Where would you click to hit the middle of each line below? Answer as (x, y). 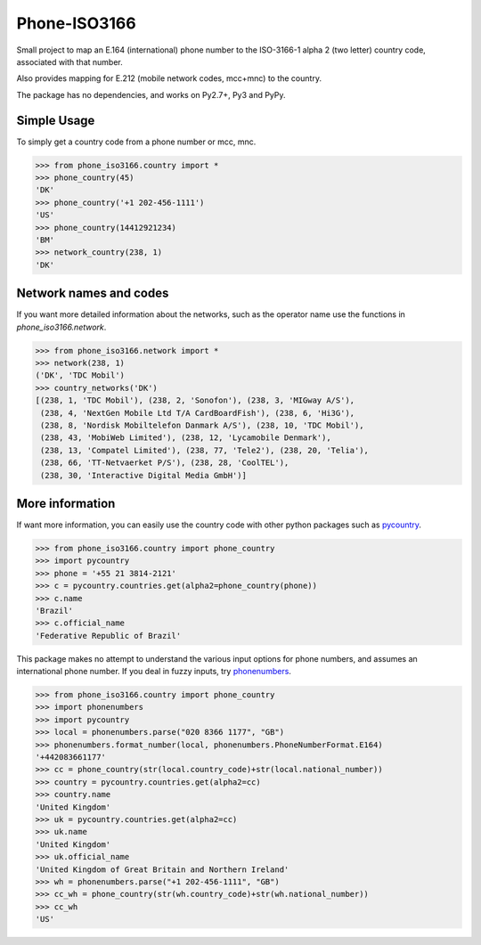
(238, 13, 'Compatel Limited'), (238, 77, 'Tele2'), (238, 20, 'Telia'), (205, 450)
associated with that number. (70, 61)
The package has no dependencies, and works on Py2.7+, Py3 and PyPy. (151, 94)
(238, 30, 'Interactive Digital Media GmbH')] (143, 475)
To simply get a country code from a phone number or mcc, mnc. (136, 142)
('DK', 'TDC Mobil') (80, 375)
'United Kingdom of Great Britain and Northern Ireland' (162, 869)
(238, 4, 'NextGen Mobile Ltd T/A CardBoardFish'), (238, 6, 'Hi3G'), (198, 413)
